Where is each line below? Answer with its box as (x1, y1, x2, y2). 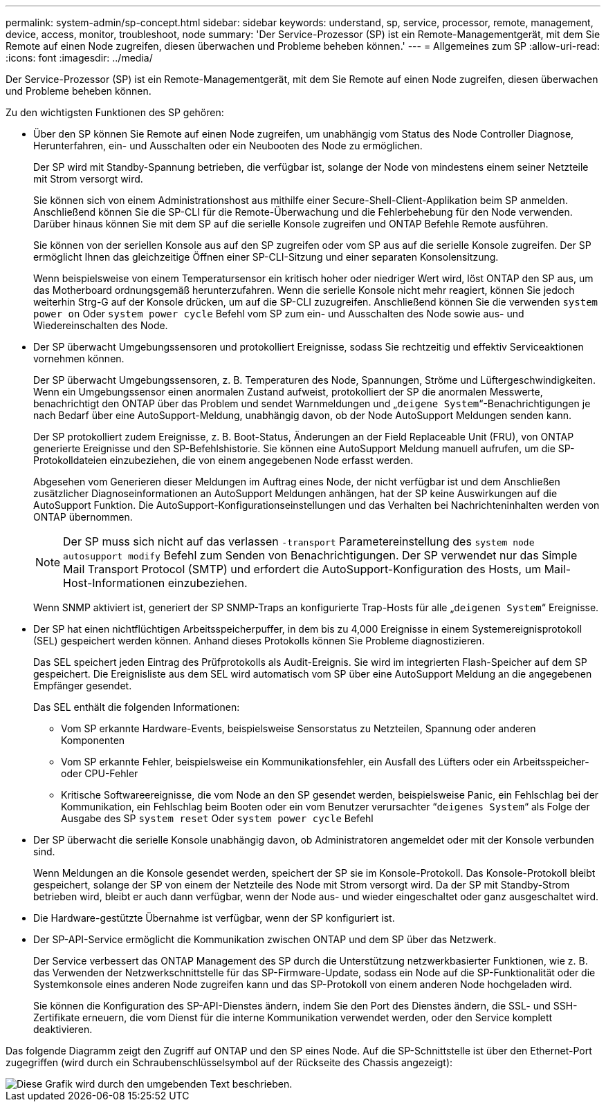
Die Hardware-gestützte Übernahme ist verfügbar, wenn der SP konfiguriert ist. (33, 912, 395, 924)
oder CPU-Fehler (61, 768, 138, 779)
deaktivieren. (33, 1023, 93, 1035)
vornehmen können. (33, 353, 125, 364)
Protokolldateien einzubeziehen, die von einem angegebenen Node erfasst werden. (33, 454, 414, 466)
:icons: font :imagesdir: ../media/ (6, 52, 153, 64)
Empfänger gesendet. (33, 680, 132, 691)
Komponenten (61, 734, 125, 746)
